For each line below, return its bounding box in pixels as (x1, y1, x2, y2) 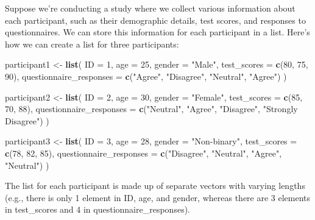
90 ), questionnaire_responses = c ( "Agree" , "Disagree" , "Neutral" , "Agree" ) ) (5, 69, 287, 82)
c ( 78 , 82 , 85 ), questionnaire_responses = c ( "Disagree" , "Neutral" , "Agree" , (5, 146, 282, 159)
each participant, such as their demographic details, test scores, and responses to (5, 13, 306, 26)
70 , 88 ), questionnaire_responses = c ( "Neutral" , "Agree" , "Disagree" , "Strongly (5, 102, 298, 115)
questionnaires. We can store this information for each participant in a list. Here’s (5, 26, 310, 38)
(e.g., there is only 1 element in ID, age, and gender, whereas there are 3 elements (5, 191, 311, 204)
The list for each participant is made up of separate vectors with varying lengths (5, 179, 305, 192)
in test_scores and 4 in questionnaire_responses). (5, 203, 190, 216)
